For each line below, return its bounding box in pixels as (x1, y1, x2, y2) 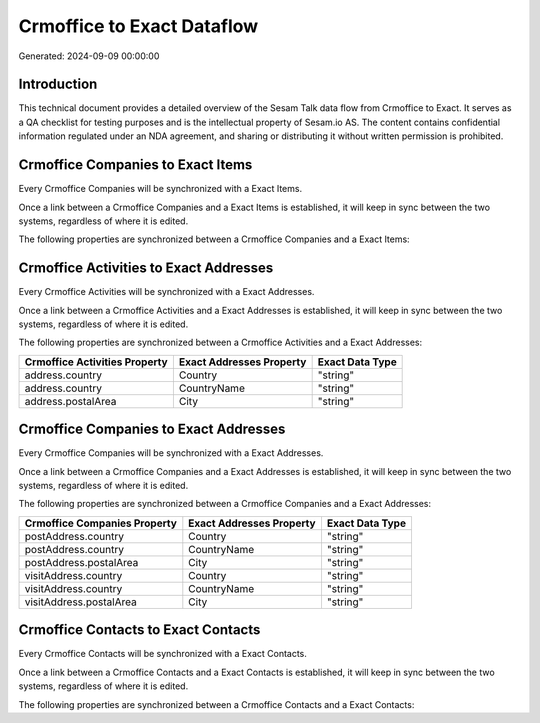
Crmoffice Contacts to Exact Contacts (18, 621, 261, 639)
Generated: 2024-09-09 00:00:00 (18, 50, 160, 62)
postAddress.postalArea (24, 555, 139, 569)
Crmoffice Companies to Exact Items (18, 156, 253, 174)
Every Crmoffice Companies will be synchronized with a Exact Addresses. (18, 447, 324, 459)
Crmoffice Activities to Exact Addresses (18, 260, 274, 277)
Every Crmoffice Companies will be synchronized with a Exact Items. (18, 183, 303, 195)
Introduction (18, 76, 98, 93)
